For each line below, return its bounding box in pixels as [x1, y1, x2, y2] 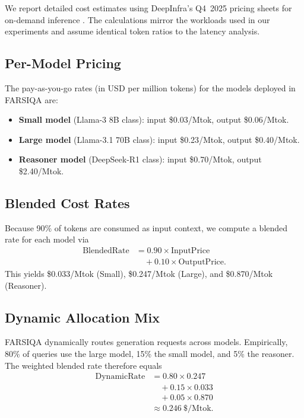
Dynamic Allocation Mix [5, 308, 160, 326]
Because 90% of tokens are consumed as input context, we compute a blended [5, 221, 288, 234]
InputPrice [171, 246, 210, 255]
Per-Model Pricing [5, 54, 121, 72]
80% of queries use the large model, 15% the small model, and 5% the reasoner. [5, 347, 294, 359]
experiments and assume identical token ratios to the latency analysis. [5, 25, 260, 37]
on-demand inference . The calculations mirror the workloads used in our [5, 13, 270, 25]
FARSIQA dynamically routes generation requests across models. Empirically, [5, 336, 288, 348]
